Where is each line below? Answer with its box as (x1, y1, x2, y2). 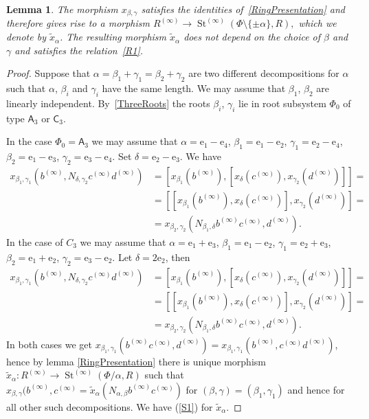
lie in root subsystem (238, 95, 326, 110)
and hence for (287, 382, 345, 396)
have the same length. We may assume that (102, 81, 286, 95)
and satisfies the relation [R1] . (14, 43, 144, 57)
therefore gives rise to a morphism (6, 16, 150, 30)
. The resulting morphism (60, 30, 167, 44)
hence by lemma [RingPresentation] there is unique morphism (6, 354, 266, 368)
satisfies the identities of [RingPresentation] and (141, 2, 345, 16)
